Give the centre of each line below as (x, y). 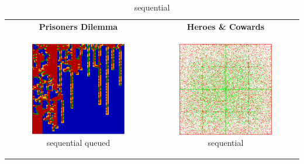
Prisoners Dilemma (78, 26)
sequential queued (78, 142)
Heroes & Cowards (226, 26)
